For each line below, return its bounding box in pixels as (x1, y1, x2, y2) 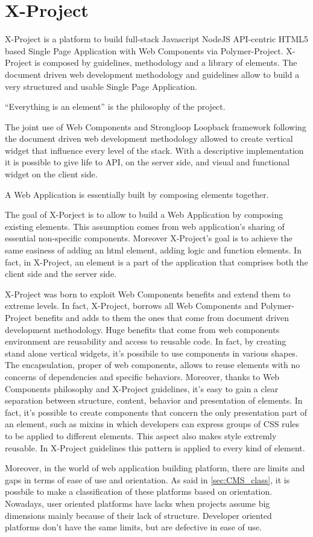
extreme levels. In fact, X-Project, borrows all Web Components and (5, 299, 258, 312)
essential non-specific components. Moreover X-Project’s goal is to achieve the (5, 232, 292, 244)
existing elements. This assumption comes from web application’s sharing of (5, 220, 285, 232)
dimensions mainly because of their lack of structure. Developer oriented (5, 509, 272, 521)
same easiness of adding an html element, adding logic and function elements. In (5, 244, 302, 256)
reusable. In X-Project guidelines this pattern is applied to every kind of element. (5, 441, 305, 454)
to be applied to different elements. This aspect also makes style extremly (5, 429, 277, 442)
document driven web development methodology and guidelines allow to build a (5, 68, 300, 80)
